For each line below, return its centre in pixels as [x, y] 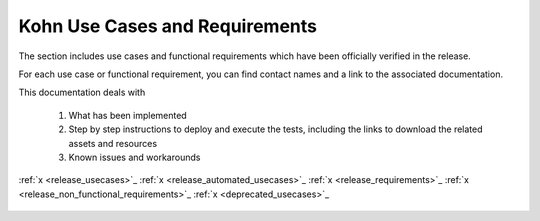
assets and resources [113, 143]
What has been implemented [127, 115]
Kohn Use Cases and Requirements [167, 26]
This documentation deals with [82, 92]
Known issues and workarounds [134, 157]
